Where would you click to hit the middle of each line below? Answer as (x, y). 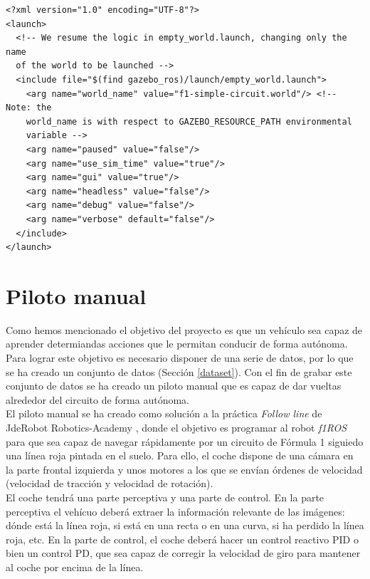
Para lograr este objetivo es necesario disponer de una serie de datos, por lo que (180, 358)
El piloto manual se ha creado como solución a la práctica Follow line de (164, 413)
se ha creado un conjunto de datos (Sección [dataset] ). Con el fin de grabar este (179, 371)
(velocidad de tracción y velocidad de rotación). (110, 483)
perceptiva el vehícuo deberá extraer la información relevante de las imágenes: (175, 511)
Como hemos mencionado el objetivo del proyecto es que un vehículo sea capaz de (184, 329)
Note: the (29, 108)
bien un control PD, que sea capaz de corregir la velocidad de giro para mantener (183, 553)
